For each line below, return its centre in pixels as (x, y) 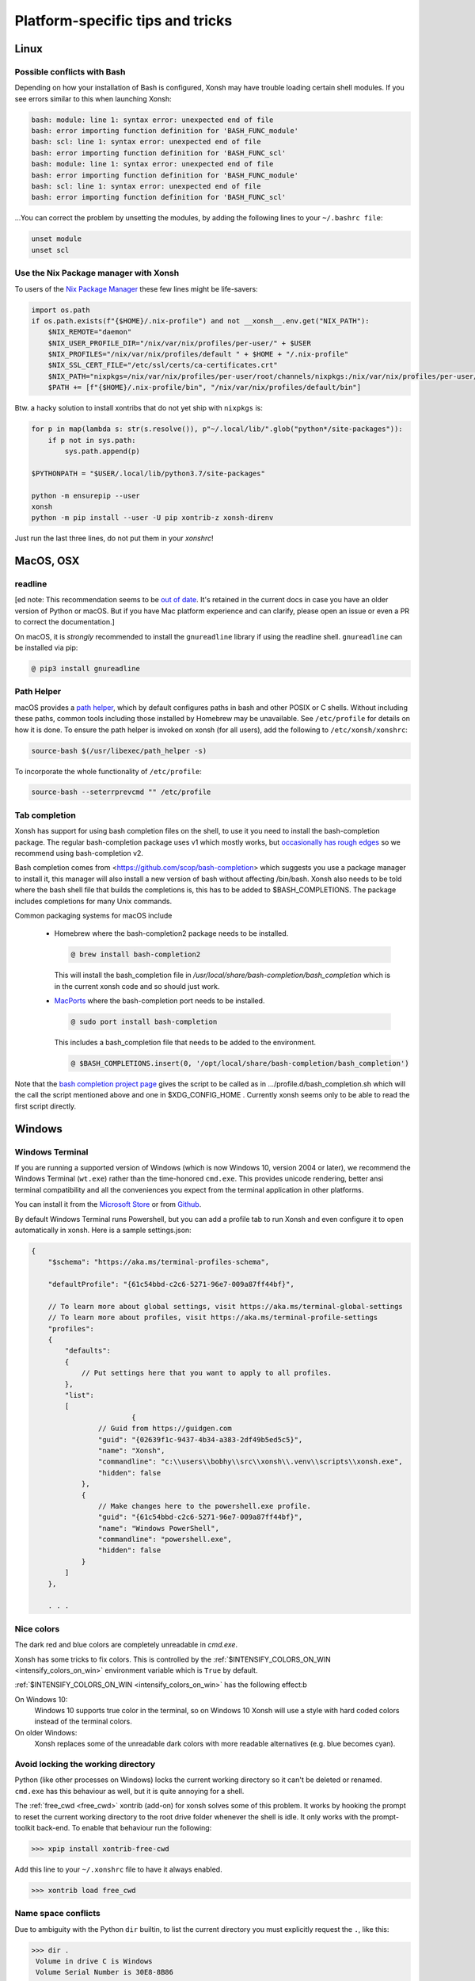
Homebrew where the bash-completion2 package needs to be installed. (171, 933)
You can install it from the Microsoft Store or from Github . (108, 1204)
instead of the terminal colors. (83, 1721)
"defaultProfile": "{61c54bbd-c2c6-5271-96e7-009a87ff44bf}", (171, 1284)
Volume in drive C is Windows (95, 1962)
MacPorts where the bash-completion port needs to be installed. (160, 1001)
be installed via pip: (46, 648)
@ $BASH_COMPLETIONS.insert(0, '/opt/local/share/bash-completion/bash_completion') (240, 1063)
